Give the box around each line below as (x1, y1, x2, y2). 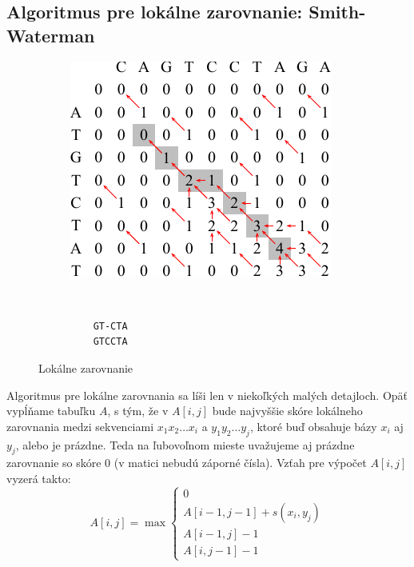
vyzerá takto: (6, 469, 71, 486)
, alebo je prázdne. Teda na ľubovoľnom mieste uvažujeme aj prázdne (15, 436, 355, 453)
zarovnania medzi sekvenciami (6, 417, 154, 434)
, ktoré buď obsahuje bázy (249, 417, 377, 434)
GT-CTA (93, 320, 128, 332)
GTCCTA (93, 336, 128, 348)
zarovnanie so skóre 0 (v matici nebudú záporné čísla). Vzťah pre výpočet (6, 454, 367, 471)
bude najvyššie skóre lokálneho (212, 402, 363, 419)
